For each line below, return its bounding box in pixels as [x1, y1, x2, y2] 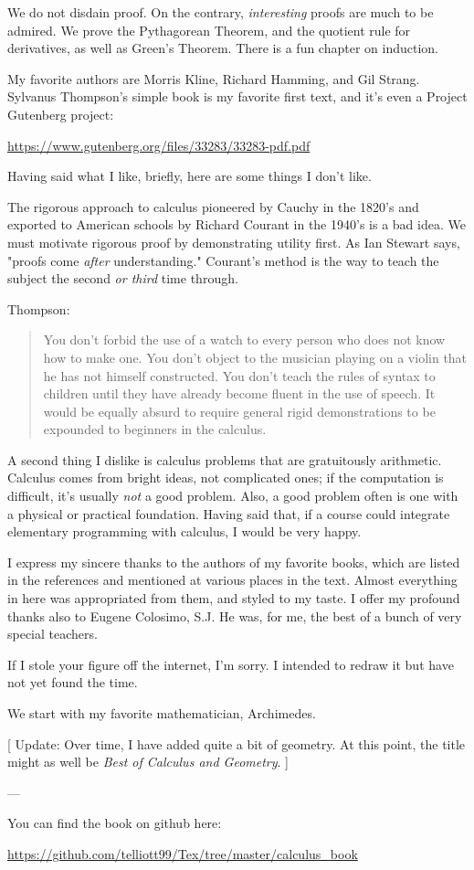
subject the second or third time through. [7, 269, 238, 288]
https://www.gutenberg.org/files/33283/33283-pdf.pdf [7, 135, 311, 154]
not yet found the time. [7, 673, 138, 692]
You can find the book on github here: [7, 813, 222, 833]
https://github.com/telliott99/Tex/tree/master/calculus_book [7, 843, 358, 863]
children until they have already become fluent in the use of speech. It [43, 384, 436, 403]
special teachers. [7, 624, 98, 643]
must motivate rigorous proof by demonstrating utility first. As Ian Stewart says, [7, 232, 460, 251]
